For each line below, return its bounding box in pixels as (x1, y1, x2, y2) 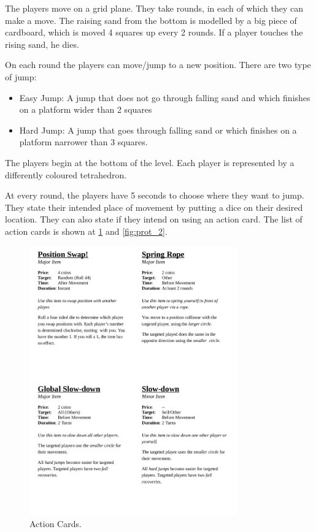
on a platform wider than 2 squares (19, 103, 152, 116)
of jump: (5, 70, 37, 83)
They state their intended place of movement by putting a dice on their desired (5, 200, 303, 213)
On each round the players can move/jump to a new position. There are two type (5, 58, 311, 71)
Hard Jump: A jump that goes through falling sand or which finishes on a (19, 123, 297, 136)
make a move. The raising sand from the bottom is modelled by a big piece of (5, 13, 297, 26)
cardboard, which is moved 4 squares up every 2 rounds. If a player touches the (5, 26, 303, 39)
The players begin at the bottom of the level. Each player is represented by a (5, 156, 295, 169)
